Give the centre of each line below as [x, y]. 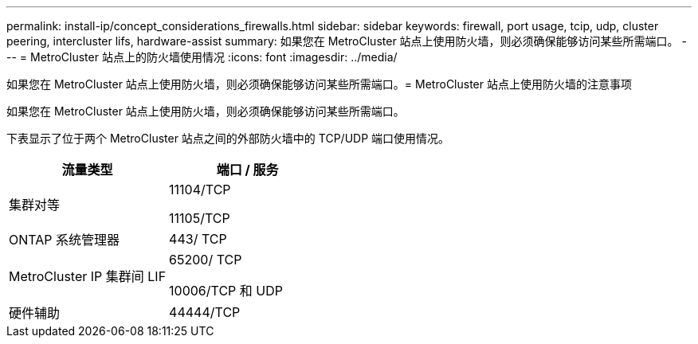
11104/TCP [200, 190]
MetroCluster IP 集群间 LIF [88, 276]
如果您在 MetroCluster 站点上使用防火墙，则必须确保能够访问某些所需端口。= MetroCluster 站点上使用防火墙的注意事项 [319, 84]
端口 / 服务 [247, 170]
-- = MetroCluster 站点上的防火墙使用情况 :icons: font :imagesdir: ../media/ [202, 57]
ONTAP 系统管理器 [65, 240]
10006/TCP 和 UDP [226, 291]
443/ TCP [198, 239]
